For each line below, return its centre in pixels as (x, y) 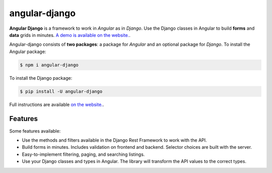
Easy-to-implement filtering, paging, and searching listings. (83, 154)
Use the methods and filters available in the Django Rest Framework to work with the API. (114, 140)
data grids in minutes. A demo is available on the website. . (70, 35)
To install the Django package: (41, 78)
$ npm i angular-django (49, 65)
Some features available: (35, 131)
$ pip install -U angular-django (61, 91)
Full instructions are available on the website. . (57, 104)
